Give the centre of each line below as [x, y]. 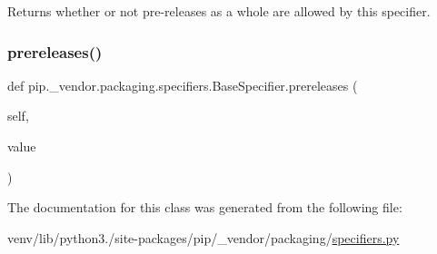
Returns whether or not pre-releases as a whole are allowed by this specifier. [219, 11]
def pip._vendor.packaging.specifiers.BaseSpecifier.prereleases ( [183, 85]
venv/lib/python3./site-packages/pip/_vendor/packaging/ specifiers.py [204, 237]
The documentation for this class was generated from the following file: [205, 207]
